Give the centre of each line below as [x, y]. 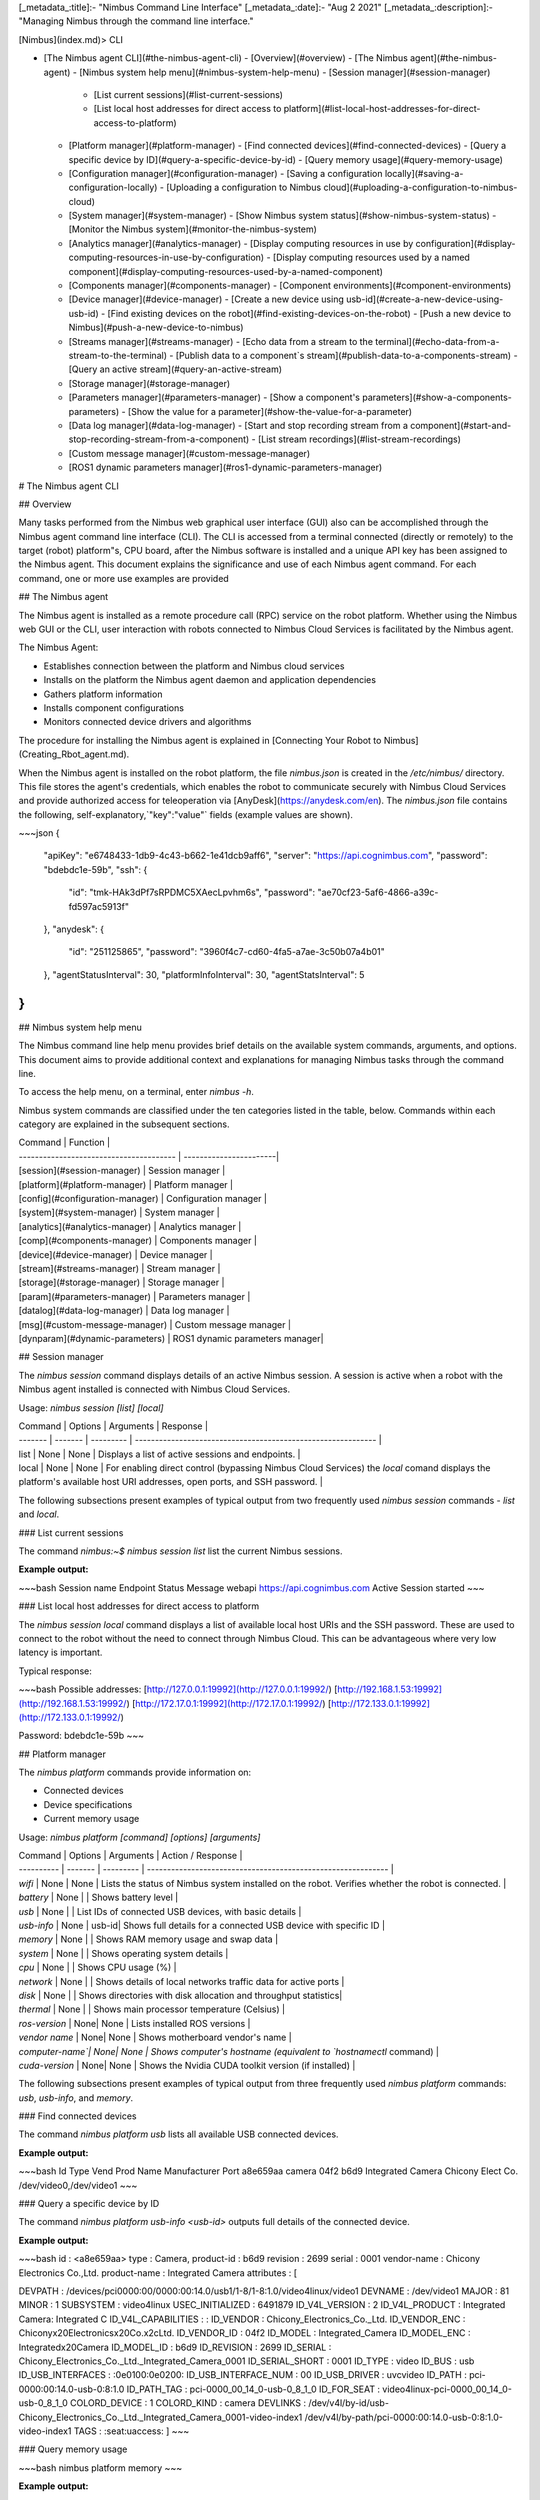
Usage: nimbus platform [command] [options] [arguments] [139, 1837]
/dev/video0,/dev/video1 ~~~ [78, 2185]
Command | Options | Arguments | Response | [113, 1426]
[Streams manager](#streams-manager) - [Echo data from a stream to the [221, 341]
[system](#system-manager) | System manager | [119, 1212]
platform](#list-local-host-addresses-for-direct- [382, 109]
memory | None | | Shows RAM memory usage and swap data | [148, 1939]
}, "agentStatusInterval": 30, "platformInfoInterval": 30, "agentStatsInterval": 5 [204, 974]
